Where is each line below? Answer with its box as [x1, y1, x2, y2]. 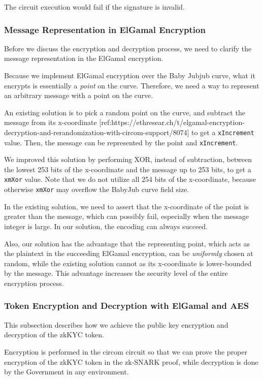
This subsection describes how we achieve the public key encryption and [4, 319, 228, 330]
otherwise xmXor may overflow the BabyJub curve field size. [4, 184, 189, 195]
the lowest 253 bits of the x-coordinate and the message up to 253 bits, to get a [4, 164, 251, 174]
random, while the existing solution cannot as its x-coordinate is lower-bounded [4, 258, 252, 268]
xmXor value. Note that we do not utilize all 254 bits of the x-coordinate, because [4, 174, 256, 184]
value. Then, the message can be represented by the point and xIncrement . [4, 137, 238, 147]
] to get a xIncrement [187, 126, 254, 137]
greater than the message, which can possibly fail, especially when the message [4, 211, 249, 221]
